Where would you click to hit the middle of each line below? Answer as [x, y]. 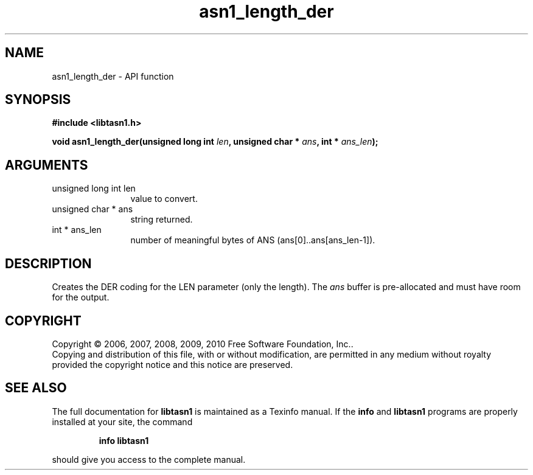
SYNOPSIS [38, 100]
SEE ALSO [36, 388]
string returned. [162, 220]
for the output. [81, 297]
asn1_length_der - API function [113, 76]
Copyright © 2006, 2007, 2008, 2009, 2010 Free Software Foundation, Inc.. [203, 344]
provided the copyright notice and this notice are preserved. [172, 364]
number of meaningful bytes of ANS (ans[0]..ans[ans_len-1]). [253, 240]
